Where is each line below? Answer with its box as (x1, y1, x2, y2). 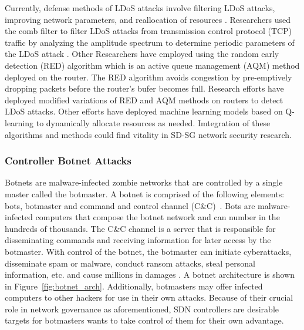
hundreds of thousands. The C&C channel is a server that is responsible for (5, 222, 276, 234)
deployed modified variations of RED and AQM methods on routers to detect (5, 93, 283, 106)
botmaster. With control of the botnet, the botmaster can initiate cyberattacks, (5, 245, 292, 257)
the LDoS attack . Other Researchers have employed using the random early (5, 48, 279, 60)
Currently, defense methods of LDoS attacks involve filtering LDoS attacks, (5, 2, 275, 14)
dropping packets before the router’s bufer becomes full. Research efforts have (5, 82, 284, 95)
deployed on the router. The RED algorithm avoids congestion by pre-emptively (5, 70, 292, 83)
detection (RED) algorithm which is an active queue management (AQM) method (5, 59, 300, 71)
